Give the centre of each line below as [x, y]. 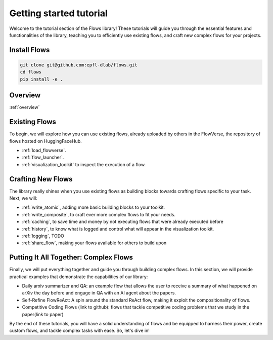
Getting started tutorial [59, 13]
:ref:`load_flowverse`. [44, 150]
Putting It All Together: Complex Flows [71, 258]
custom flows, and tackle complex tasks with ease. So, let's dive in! [80, 331]
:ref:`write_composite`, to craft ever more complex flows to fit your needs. [99, 214]
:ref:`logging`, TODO [43, 236]
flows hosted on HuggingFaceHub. [45, 141]
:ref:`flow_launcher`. [43, 158]
